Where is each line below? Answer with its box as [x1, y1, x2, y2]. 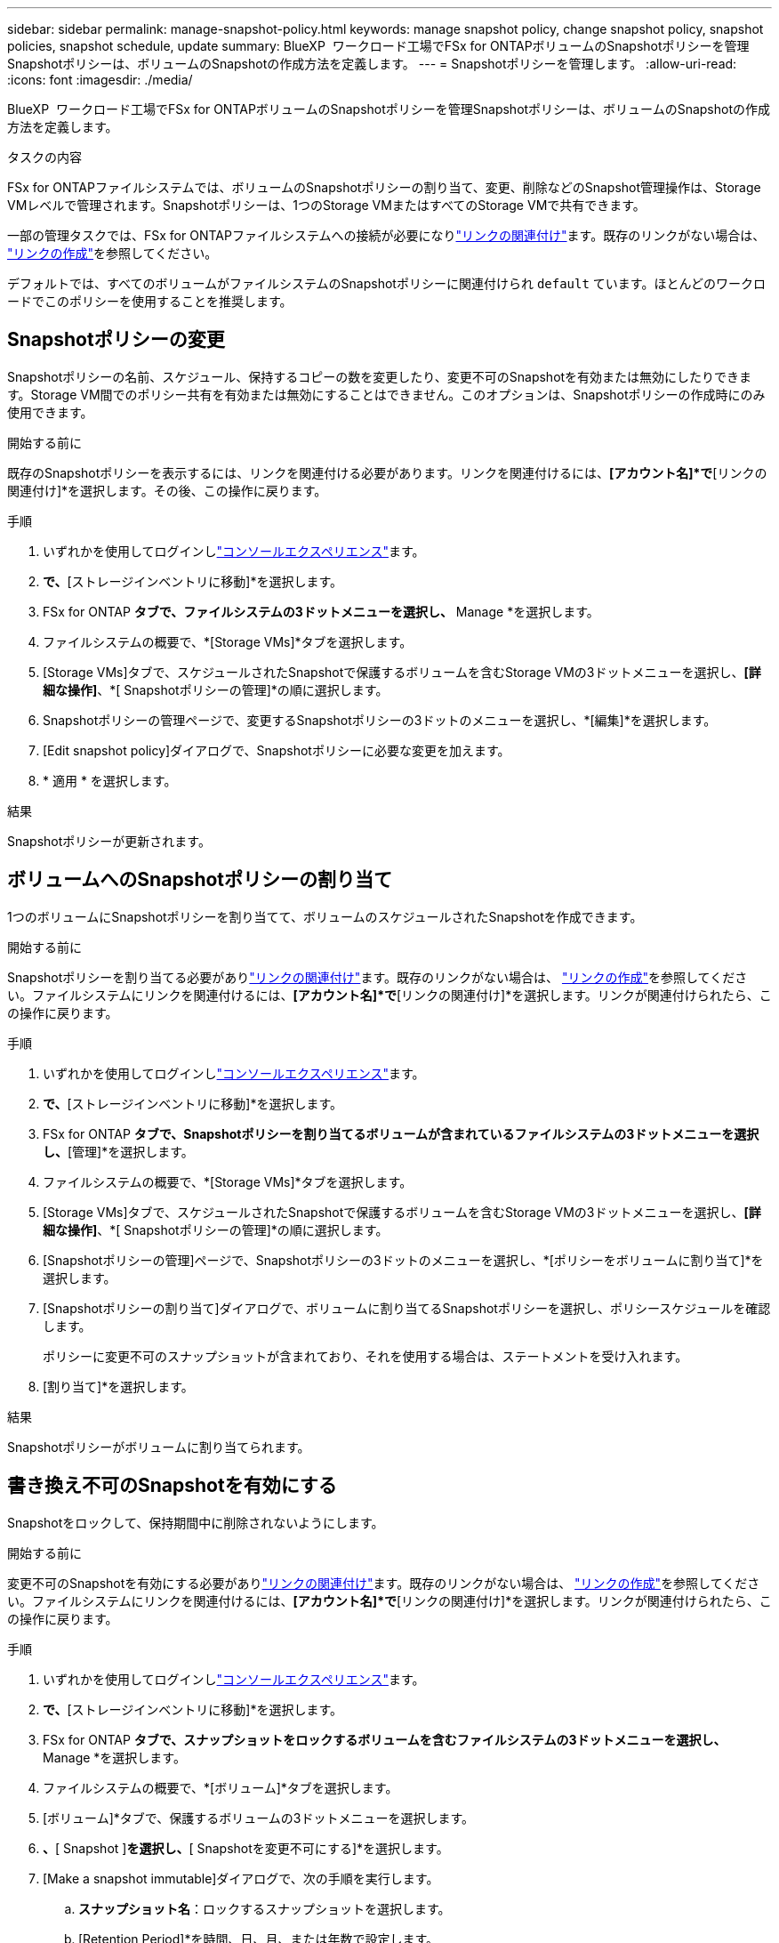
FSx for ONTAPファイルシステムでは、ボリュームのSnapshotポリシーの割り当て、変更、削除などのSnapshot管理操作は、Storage [7, 180, 761, 195]
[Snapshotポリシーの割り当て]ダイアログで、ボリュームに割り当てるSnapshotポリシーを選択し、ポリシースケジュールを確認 [43, 1300, 771, 1316]
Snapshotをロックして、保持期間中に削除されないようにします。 [7, 1514, 384, 1530]
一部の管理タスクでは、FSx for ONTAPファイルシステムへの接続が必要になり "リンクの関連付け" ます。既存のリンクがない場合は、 [7, 228, 766, 243]
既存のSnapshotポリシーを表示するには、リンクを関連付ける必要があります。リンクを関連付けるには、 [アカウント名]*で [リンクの [7, 464, 767, 480]
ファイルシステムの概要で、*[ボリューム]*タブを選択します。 [43, 1779, 398, 1795]
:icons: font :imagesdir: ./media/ [7, 72, 193, 87]
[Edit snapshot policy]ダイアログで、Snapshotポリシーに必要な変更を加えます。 [43, 742, 510, 758]
